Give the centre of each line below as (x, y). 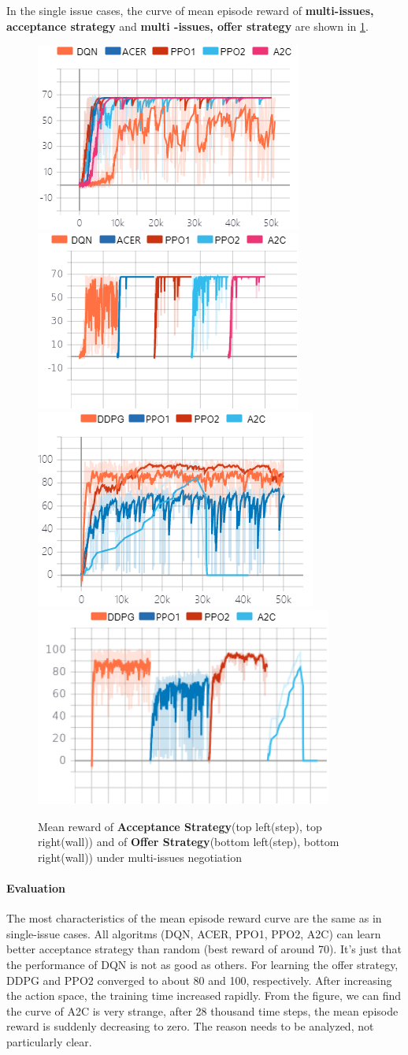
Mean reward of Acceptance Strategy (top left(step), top (180, 826)
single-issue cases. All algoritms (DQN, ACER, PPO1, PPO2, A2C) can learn (194, 933)
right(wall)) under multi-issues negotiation (140, 857)
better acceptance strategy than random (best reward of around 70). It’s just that (204, 949)
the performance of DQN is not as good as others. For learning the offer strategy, (202, 964)
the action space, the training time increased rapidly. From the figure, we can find (204, 995)
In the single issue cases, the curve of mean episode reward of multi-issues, (190, 10)
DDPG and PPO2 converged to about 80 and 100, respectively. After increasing (199, 980)
